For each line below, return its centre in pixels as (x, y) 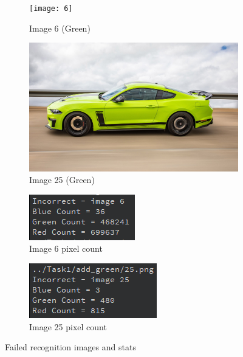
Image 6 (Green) (60, 28)
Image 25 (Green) (62, 180)
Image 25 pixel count (68, 326)
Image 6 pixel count (66, 248)
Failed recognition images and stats (70, 347)
